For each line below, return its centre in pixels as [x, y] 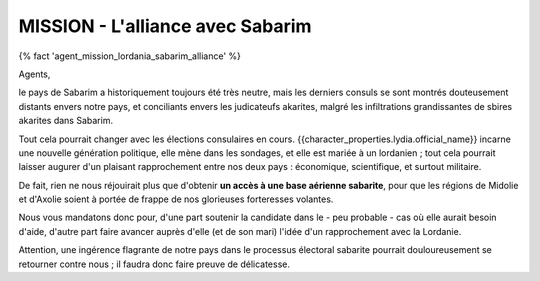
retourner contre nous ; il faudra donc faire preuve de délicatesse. [154, 264]
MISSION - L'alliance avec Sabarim [165, 26]
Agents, [34, 74]
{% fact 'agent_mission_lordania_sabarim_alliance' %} [130, 56]
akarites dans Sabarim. [66, 121]
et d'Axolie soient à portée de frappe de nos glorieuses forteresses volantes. [176, 199]
